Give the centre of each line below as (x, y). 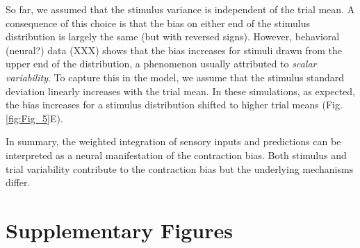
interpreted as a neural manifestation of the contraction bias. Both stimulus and (176, 155)
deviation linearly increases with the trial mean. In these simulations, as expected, (181, 91)
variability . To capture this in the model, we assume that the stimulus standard (175, 77)
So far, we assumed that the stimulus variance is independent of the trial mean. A (180, 9)
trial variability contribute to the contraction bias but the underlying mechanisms (180, 168)
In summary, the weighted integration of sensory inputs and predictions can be (173, 141)
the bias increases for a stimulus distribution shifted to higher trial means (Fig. (174, 105)
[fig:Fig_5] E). (34, 118)
